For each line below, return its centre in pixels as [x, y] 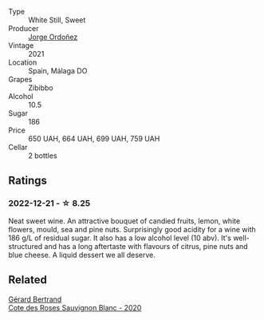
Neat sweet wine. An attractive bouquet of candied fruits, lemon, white [124, 221]
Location [23, 62]
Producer [24, 28]
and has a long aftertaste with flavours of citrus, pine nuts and [146, 246]
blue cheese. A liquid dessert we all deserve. [82, 255]
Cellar [18, 147]
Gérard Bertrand [35, 299]
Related [28, 280]
